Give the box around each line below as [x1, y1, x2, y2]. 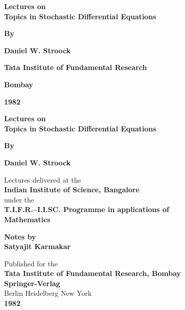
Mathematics [4, 214, 51, 224]
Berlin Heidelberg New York [4, 288, 92, 298]
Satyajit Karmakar [4, 241, 71, 252]
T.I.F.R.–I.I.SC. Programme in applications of [4, 204, 169, 215]
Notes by [4, 231, 36, 242]
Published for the [4, 258, 58, 268]
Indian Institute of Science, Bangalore [4, 184, 140, 195]
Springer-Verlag [4, 278, 60, 288]
